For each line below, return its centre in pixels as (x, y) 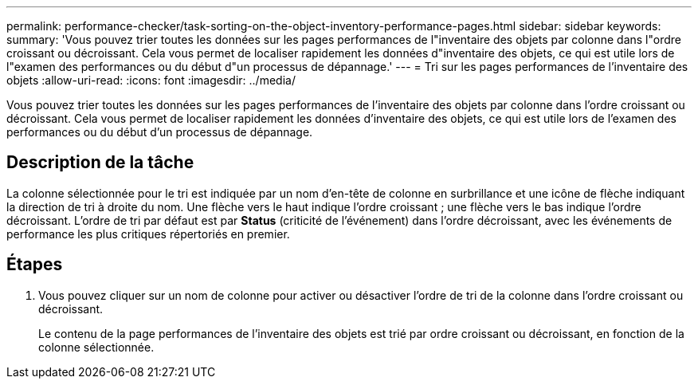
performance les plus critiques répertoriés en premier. (148, 234)
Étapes (35, 265)
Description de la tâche (100, 163)
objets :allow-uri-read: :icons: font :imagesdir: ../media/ (151, 80)
